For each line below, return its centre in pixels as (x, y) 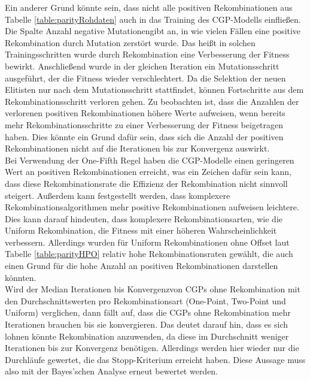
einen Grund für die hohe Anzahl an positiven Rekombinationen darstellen (142, 266)
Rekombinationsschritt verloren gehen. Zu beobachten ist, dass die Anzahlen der (152, 101)
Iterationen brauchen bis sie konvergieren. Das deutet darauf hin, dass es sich (147, 324)
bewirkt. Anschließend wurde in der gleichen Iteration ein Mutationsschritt (142, 66)
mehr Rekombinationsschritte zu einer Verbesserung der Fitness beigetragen (144, 124)
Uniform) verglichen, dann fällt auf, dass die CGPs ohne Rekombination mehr (148, 312)
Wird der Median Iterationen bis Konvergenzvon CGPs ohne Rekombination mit (153, 289)
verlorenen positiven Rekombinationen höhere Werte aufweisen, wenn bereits (145, 113)
